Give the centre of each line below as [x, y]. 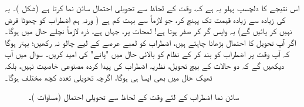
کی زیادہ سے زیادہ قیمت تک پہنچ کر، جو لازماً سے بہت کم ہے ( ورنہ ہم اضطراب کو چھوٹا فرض [145, 19]
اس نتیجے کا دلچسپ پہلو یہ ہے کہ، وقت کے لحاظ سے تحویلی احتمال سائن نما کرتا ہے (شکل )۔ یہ [152, 8]
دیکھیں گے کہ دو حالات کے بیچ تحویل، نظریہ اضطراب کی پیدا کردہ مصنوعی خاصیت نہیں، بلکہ [145, 65]
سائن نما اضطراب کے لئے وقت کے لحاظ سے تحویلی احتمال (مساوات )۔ [134, 97]
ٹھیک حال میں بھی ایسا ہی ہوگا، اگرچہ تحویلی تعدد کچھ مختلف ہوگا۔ [109, 77]
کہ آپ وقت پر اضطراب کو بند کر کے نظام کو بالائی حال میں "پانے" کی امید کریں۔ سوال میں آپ [147, 54]
